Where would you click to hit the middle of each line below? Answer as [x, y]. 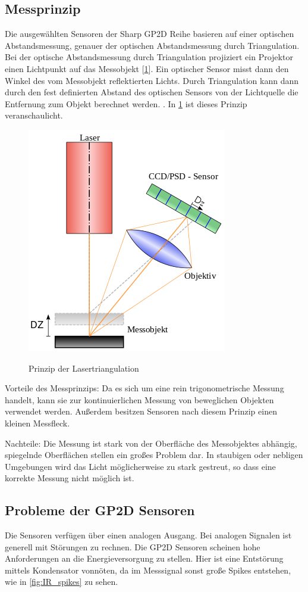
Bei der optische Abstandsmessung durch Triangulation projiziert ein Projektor [149, 57]
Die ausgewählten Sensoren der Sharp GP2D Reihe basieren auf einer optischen [150, 34]
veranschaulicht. [34, 115]
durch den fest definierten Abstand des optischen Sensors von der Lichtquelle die [152, 92]
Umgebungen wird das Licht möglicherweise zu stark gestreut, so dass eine [140, 466]
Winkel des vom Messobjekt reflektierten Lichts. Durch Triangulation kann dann [152, 80]
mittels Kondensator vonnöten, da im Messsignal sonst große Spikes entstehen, [148, 570]
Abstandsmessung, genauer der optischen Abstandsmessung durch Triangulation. [152, 45]
